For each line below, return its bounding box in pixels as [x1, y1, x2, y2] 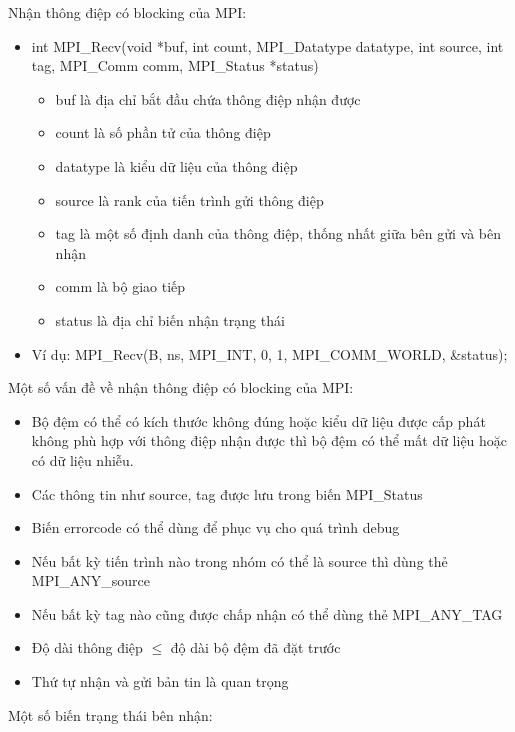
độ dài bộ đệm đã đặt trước [170, 637, 341, 658]
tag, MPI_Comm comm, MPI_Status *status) [31, 55, 319, 76]
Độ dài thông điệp [31, 637, 143, 658]
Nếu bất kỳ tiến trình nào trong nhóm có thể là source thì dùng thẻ [31, 550, 448, 571]
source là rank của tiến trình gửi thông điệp [55, 189, 324, 210]
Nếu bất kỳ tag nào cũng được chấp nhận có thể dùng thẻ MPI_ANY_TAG [31, 603, 503, 624]
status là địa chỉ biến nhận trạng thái [55, 309, 285, 330]
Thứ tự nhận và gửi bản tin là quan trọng [31, 671, 289, 692]
